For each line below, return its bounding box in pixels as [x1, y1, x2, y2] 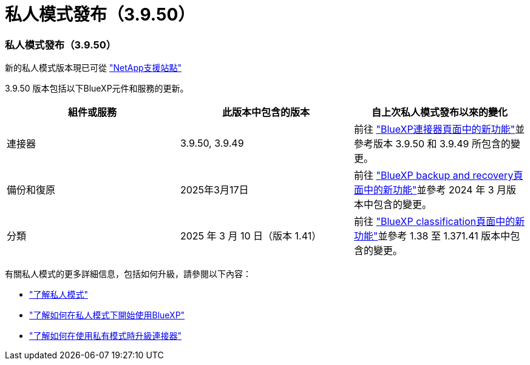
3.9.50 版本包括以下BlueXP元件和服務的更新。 [5, 83, 189, 94]
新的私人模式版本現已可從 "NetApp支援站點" [5, 62, 182, 73]
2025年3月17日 [180, 184, 249, 196]
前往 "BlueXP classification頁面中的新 [353, 215, 525, 228]
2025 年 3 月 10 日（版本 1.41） [180, 230, 322, 243]
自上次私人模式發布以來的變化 [371, 106, 508, 119]
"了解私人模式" [29, 289, 89, 300]
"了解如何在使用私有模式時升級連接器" [29, 330, 182, 341]
